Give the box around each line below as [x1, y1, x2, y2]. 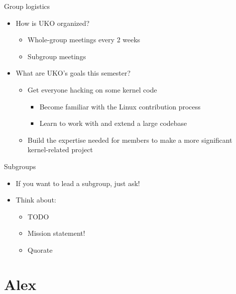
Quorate [27, 244, 53, 255]
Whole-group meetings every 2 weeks [27, 34, 140, 45]
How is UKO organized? [15, 17, 90, 28]
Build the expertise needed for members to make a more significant [27, 134, 233, 145]
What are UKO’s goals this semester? [15, 68, 131, 78]
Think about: [15, 195, 56, 205]
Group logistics [4, 1, 50, 11]
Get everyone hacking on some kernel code [27, 84, 157, 95]
